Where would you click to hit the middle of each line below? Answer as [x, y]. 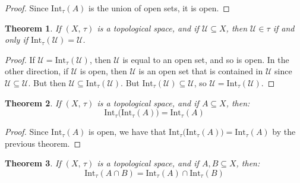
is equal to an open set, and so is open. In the [206, 59]
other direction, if [37, 71]
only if [17, 40]
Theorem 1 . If [33, 28]
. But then [47, 82]
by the [284, 132]
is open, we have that [127, 132]
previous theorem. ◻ [43, 143]
